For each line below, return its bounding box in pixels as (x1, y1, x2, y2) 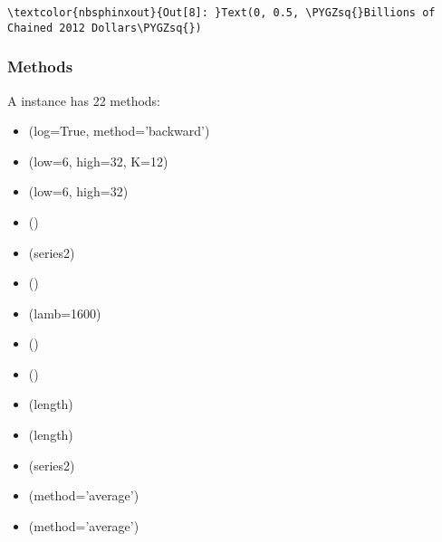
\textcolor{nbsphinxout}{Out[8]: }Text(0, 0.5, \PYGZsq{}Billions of (7, 6, 436, 19)
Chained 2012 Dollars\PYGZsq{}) (7, 21, 202, 34)
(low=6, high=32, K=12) (28, 151, 168, 170)
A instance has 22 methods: (7, 90, 161, 109)
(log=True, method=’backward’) (28, 121, 210, 140)
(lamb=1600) (28, 303, 101, 322)
